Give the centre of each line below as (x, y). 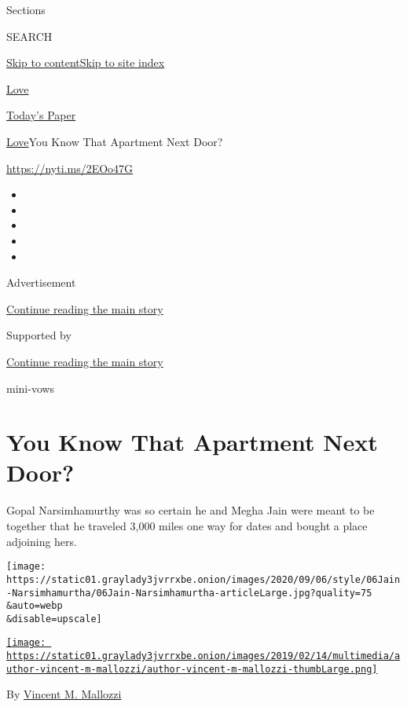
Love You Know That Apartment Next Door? (115, 141)
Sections (26, 9)
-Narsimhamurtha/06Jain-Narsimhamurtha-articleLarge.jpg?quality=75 (189, 593)
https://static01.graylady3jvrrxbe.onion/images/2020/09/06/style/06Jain (203, 579)
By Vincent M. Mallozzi (64, 694)
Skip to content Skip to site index (86, 62)
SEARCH (29, 36)
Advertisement (41, 282)
